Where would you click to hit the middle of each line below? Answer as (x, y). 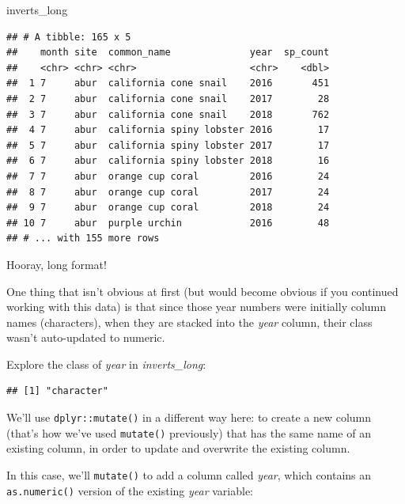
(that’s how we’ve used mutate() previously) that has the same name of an (189, 432)
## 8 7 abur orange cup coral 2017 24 (168, 192)
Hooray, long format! (57, 264)
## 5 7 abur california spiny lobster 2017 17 (168, 145)
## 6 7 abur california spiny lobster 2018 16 (168, 161)
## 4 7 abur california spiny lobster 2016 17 (168, 130)
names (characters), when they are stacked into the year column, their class (189, 322)
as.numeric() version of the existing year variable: (130, 490)
